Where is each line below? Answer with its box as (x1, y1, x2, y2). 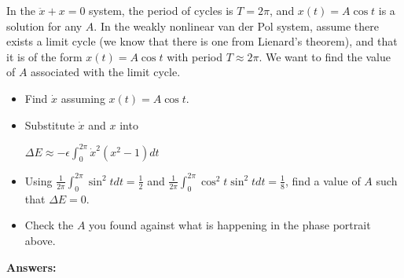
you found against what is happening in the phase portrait (89, 217, 371, 233)
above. (24, 232, 56, 248)
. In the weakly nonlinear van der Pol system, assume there (94, 17, 379, 34)
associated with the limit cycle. (31, 64, 181, 80)
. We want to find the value (259, 48, 391, 64)
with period (167, 48, 222, 64)
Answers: (6, 258, 57, 275)
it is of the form (6, 48, 83, 64)
